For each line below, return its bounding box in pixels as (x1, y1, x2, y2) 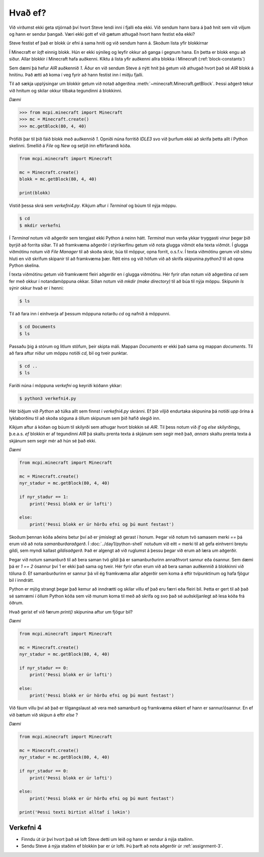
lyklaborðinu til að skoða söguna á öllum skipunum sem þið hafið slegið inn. (9, 415, 161, 421)
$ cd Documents (19, 324, 56, 330)
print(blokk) (19, 190, 51, 196)
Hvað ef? (9, 7, 46, 18)
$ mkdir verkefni (19, 222, 61, 228)
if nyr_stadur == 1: (19, 494, 68, 500)
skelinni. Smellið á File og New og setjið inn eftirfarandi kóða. (9, 143, 132, 149)
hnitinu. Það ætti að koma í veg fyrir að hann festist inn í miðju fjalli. (9, 71, 144, 78)
